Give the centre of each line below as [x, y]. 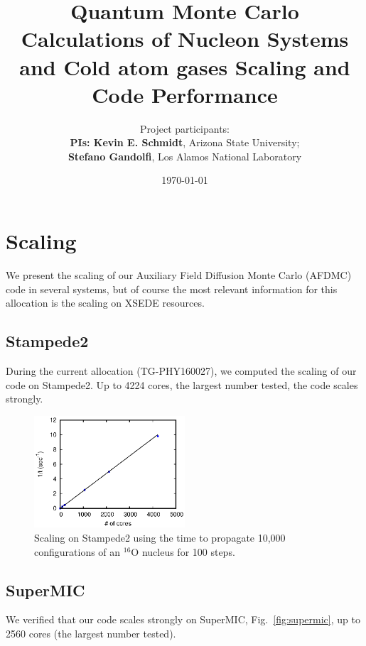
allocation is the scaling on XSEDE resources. [105, 303]
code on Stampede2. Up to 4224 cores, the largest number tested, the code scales [182, 384]
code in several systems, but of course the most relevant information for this [172, 289]
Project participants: [185, 128]
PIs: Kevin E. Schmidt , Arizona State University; [185, 142]
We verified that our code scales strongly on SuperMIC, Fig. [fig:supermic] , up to [183, 619]
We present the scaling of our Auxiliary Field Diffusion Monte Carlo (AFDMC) [179, 275]
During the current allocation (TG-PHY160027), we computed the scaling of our [181, 370]
